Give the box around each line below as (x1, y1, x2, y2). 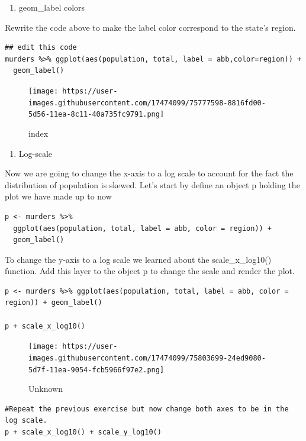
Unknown (28, 382, 63, 395)
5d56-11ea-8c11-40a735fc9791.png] (28, 110, 165, 119)
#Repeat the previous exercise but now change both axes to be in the (5, 404, 289, 413)
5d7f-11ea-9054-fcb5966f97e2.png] (28, 365, 165, 374)
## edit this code (5, 43, 77, 52)
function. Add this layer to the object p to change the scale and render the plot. (5, 265, 295, 277)
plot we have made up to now (5, 190, 112, 202)
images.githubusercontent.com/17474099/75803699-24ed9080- (28, 353, 266, 362)
